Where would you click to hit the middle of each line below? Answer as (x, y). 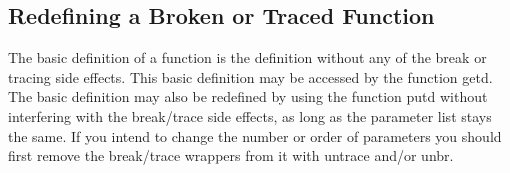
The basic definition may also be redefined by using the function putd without (248, 96)
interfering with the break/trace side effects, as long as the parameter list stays (250, 115)
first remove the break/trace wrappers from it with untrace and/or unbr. (231, 155)
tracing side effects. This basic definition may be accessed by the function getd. (250, 76)
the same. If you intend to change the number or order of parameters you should (255, 135)
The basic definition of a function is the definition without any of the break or (247, 57)
